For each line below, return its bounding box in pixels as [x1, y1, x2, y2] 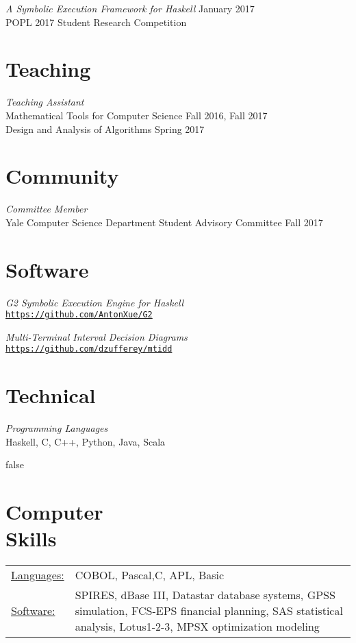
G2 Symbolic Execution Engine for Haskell [5, 295, 184, 309]
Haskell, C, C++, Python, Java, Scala [5, 434, 166, 448]
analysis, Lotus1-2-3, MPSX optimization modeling [75, 618, 320, 635]
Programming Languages [5, 421, 108, 435]
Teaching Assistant [5, 95, 84, 109]
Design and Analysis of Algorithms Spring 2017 [5, 121, 205, 136]
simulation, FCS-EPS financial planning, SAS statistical [75, 603, 343, 619]
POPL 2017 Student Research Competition [5, 14, 187, 29]
